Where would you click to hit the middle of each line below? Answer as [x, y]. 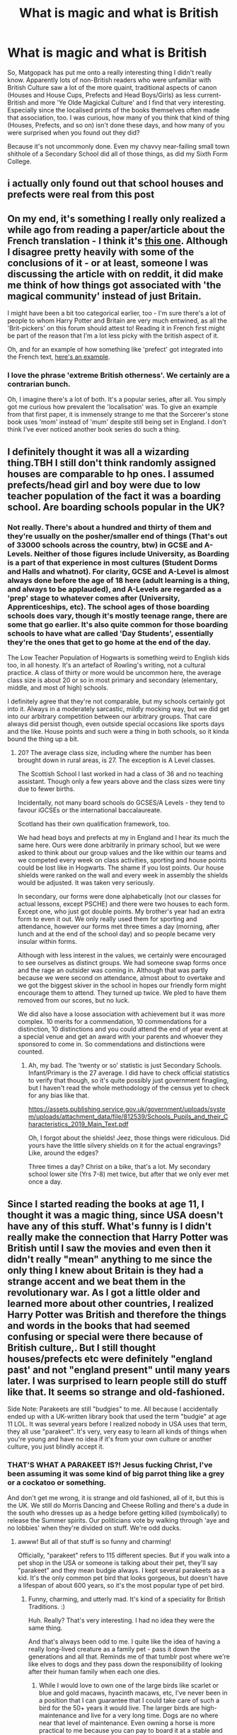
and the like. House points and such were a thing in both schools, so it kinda [118, 732]
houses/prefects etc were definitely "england [110, 1359]
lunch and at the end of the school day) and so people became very [116, 934]
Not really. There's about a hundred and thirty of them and [110, 527]
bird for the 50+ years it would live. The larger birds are [119, 1708]
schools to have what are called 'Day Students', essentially [110, 633]
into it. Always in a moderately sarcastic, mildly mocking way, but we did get [118, 709]
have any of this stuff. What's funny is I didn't [110, 1226]
